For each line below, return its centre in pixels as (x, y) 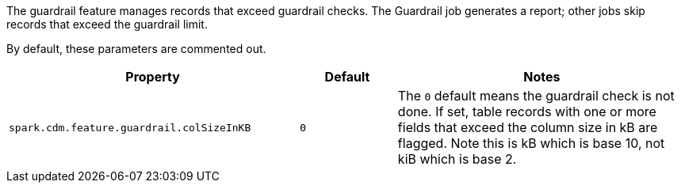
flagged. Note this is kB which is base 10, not (531, 143)
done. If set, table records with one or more (527, 112)
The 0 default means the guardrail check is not (536, 96)
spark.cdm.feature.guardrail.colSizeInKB (130, 127)
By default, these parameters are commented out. (136, 49)
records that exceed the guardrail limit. (107, 24)
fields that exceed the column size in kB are (528, 127)
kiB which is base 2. (457, 159)
